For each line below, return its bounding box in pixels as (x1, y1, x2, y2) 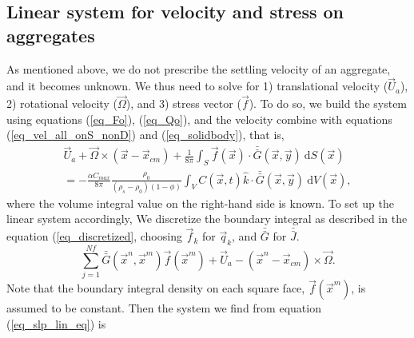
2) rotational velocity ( (6, 95, 117, 112)
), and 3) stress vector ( (125, 95, 241, 112)
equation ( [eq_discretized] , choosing (6, 228, 182, 245)
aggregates (6, 22, 95, 47)
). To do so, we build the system (249, 95, 408, 112)
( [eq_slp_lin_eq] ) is (6, 315, 106, 332)
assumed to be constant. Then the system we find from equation (6, 300, 321, 316)
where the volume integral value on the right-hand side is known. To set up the (6, 194, 394, 211)
